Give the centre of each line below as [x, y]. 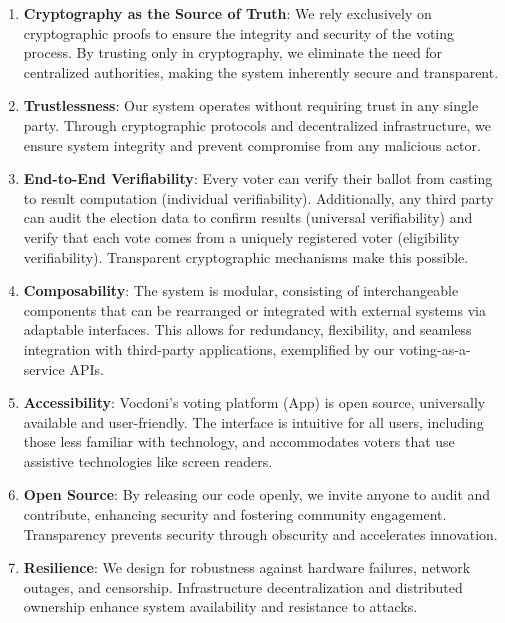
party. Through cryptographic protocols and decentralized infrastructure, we [257, 124]
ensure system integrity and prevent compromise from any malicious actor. [252, 144]
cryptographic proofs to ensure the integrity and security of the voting [239, 32]
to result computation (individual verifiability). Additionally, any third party [258, 197]
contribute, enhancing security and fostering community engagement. [235, 514]
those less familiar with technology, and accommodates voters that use [239, 441]
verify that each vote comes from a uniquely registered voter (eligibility [241, 236]
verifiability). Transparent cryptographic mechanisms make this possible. [246, 256]
